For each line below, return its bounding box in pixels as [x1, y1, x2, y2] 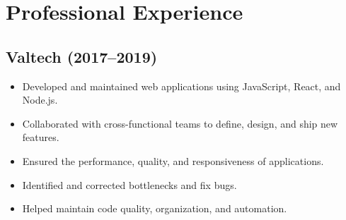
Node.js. [22, 92, 58, 107]
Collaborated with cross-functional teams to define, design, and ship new [22, 116, 338, 130]
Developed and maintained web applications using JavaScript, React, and [22, 78, 341, 93]
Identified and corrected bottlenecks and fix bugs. [22, 177, 237, 192]
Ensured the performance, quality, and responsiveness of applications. [22, 153, 324, 168]
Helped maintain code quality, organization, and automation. [22, 201, 287, 216]
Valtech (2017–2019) [6, 45, 158, 67]
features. [22, 130, 59, 145]
